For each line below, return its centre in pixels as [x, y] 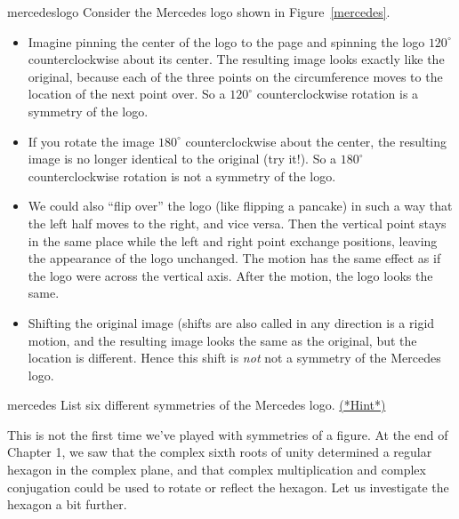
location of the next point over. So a [127, 94]
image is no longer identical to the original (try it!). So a [182, 159]
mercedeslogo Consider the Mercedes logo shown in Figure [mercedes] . [199, 12]
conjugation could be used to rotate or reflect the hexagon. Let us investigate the [228, 487]
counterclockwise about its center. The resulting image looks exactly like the [236, 59]
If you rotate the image [91, 141]
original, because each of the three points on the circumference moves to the [235, 76]
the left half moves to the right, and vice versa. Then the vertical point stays [237, 223]
